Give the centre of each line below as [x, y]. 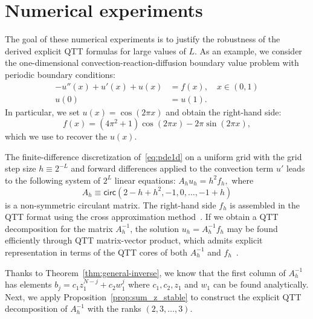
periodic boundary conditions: [60, 74]
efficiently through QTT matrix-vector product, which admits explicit [134, 240]
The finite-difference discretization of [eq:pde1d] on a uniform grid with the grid [153, 156]
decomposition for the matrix [59, 228]
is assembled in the [265, 205]
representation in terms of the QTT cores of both [96, 252]
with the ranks [114, 308]
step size [21, 168]
